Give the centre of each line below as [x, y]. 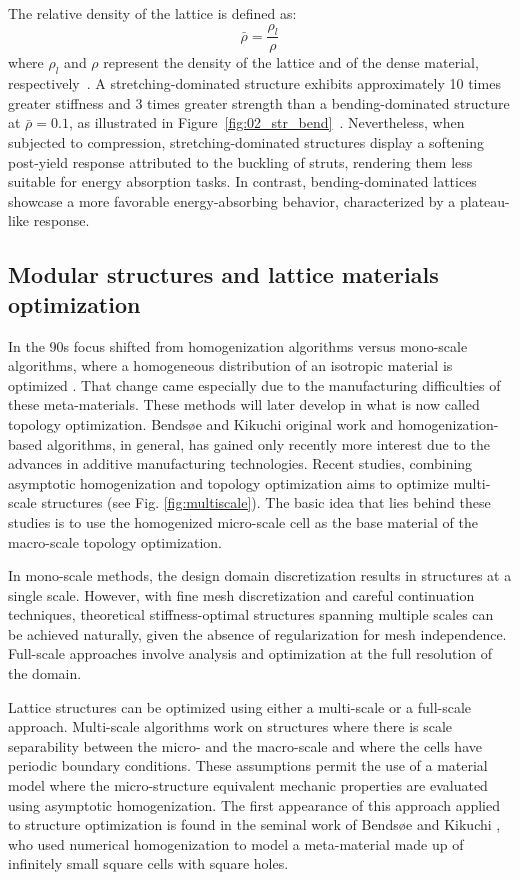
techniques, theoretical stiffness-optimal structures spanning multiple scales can [251, 614]
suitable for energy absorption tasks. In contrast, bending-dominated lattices [242, 181]
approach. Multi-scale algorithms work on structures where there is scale [230, 726]
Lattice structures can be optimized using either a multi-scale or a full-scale [240, 706]
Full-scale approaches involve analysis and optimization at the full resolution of [250, 653]
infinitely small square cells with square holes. [148, 863]
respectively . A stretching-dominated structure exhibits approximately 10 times [254, 83]
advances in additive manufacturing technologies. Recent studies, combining [240, 463]
